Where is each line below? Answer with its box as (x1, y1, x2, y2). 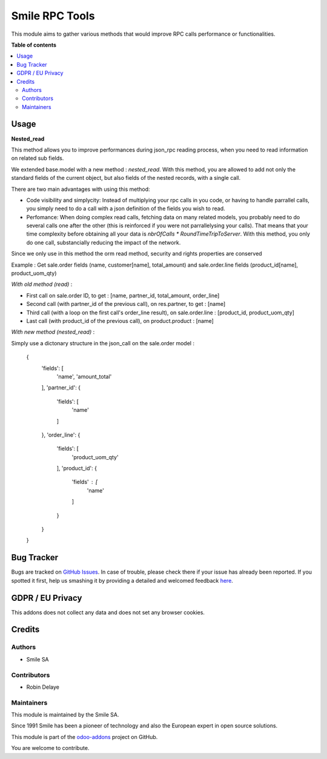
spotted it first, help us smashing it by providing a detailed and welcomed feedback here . (11, 577, 233, 584)
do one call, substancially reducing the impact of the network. (26, 239, 181, 246)
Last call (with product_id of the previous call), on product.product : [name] (26, 317, 214, 324)
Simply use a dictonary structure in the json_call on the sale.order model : (11, 339, 195, 346)
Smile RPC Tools (11, 9, 95, 22)
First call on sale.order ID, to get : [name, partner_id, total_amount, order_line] (26, 291, 220, 299)
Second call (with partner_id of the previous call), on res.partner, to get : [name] (26, 300, 226, 308)
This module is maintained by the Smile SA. (11, 711, 119, 718)
